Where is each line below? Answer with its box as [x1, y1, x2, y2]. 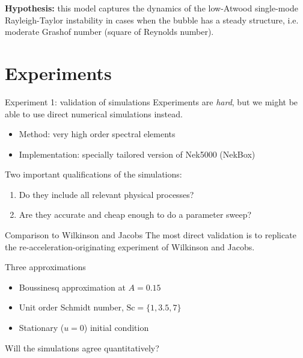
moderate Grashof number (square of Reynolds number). [5, 25, 214, 38]
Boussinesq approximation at [19, 280, 126, 293]
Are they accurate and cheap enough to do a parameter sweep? [19, 208, 252, 221]
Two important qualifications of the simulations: [5, 168, 182, 181]
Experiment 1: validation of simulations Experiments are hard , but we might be [5, 95, 298, 108]
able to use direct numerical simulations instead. [5, 107, 183, 120]
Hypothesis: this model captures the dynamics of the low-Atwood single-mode [5, 2, 298, 14]
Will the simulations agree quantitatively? [5, 341, 159, 354]
